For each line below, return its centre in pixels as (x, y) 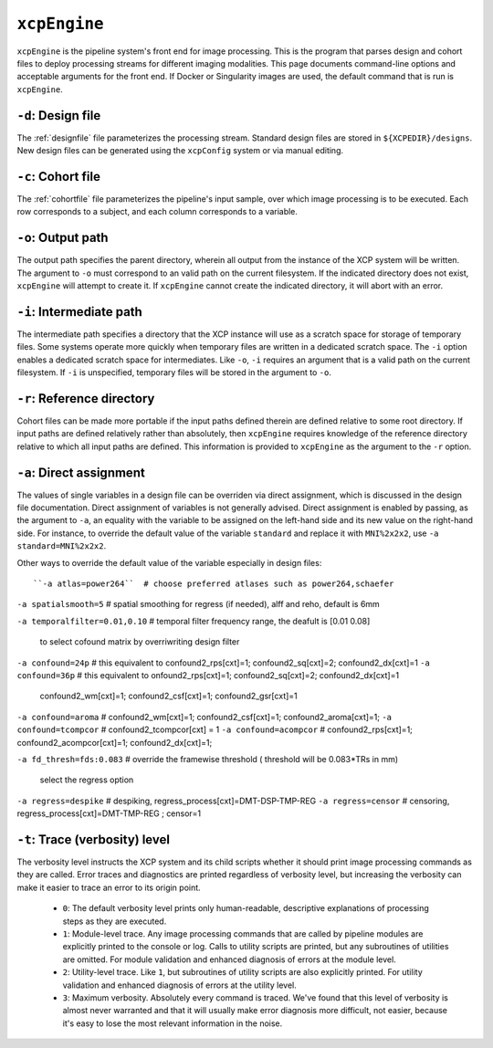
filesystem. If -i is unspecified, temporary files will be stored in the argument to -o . (174, 372)
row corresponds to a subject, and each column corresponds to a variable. (157, 212)
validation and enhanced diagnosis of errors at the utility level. (179, 985)
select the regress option (87, 780)
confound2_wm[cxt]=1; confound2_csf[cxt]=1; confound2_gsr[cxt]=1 (169, 696)
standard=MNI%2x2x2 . (62, 546)
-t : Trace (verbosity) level (94, 839)
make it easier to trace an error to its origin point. (109, 887)
